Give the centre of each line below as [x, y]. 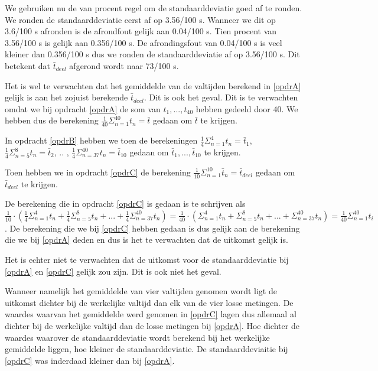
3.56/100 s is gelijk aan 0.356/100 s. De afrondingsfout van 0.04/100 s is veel [144, 42]
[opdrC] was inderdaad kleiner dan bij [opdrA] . [90, 360]
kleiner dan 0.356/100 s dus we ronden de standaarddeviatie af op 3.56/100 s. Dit [152, 54]
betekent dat [27, 65]
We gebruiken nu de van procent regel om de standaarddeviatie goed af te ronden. [154, 8]
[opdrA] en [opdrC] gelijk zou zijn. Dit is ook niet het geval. [113, 271]
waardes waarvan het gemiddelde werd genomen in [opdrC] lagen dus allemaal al [151, 314]
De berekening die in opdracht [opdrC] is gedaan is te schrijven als [125, 204]
